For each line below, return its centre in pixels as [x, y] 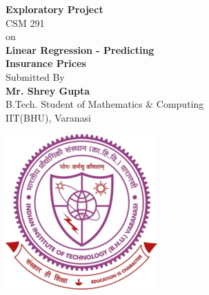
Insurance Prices [46, 63]
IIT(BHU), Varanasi [48, 117]
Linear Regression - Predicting [80, 49]
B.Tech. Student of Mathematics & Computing [105, 104]
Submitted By [35, 76]
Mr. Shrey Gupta [48, 90]
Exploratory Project [54, 9]
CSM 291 [25, 22]
